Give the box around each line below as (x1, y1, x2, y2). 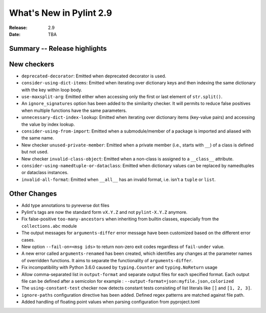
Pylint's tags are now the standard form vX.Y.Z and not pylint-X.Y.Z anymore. (21, 209, 188, 215)
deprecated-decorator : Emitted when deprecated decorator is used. (21, 73, 166, 79)
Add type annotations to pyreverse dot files (21, 202, 109, 208)
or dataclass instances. (21, 170, 68, 175)
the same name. (21, 135, 54, 141)
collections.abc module (21, 223, 77, 229)
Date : (9, 31, 21, 37)
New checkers (9, 60, 54, 69)
